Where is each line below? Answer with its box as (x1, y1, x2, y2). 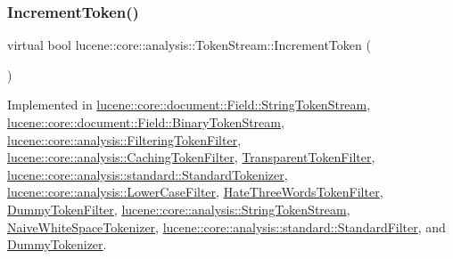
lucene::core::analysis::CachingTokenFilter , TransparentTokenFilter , (7, 148, 375, 166)
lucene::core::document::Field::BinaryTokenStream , (7, 113, 284, 131)
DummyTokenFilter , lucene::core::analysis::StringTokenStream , (7, 199, 350, 218)
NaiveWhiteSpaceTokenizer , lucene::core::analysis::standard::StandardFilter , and (7, 217, 446, 236)
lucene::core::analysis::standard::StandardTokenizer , (7, 165, 288, 183)
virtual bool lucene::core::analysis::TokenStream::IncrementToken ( (7, 36, 371, 54)
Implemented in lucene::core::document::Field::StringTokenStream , (7, 95, 371, 114)
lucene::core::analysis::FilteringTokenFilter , (7, 130, 242, 149)
